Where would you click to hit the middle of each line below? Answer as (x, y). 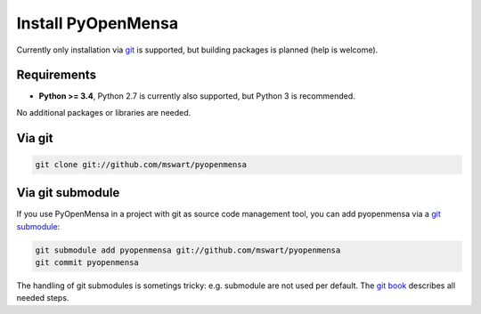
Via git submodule (68, 193)
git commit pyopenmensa (87, 263)
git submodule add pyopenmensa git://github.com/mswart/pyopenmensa (188, 250)
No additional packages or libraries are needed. (104, 112)
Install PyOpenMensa (97, 23)
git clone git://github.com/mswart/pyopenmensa (141, 164)
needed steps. (43, 298)
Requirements (57, 75)
